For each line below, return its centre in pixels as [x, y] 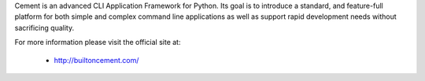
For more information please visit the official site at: [98, 42]
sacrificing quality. [44, 28]
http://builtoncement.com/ [96, 60]
